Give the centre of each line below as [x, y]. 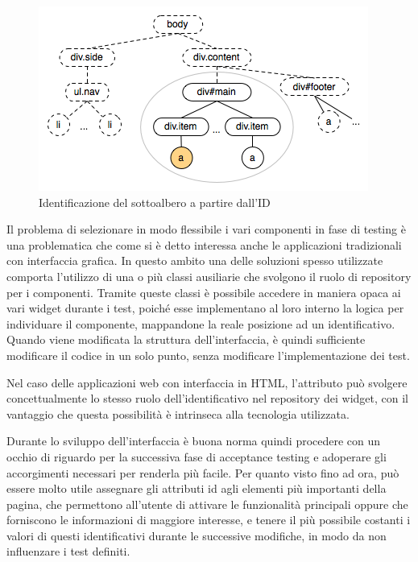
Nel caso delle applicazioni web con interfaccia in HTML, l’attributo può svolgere [207, 382]
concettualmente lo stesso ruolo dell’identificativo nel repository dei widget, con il [207, 398]
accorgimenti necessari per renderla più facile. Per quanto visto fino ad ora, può [203, 472]
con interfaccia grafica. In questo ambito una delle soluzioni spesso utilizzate [195, 260]
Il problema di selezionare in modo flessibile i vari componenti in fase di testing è [206, 229]
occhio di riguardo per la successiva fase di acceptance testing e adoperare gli [197, 456]
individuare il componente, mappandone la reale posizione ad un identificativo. [201, 323]
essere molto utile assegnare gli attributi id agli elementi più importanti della [197, 488]
